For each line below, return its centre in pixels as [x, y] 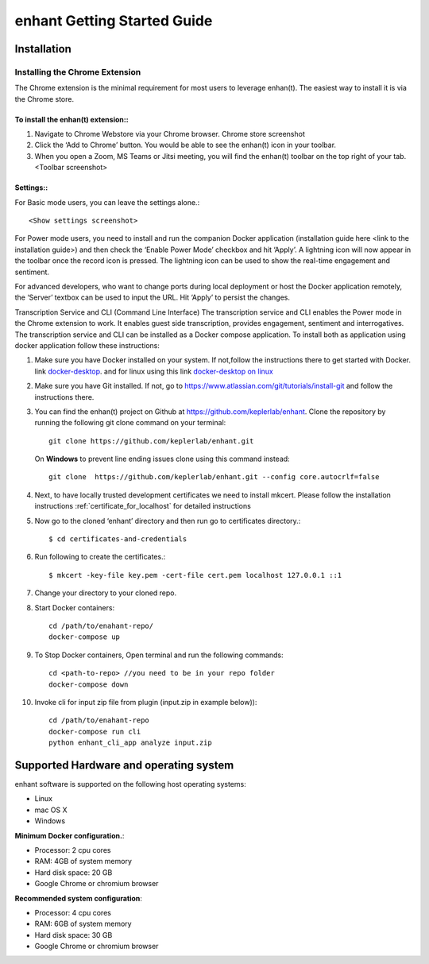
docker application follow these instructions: [87, 345]
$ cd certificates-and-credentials [118, 539]
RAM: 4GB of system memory [83, 861]
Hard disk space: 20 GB [73, 872]
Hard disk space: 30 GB [73, 935]
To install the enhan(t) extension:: [71, 119]
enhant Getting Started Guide [114, 21]
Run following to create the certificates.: [100, 557]
